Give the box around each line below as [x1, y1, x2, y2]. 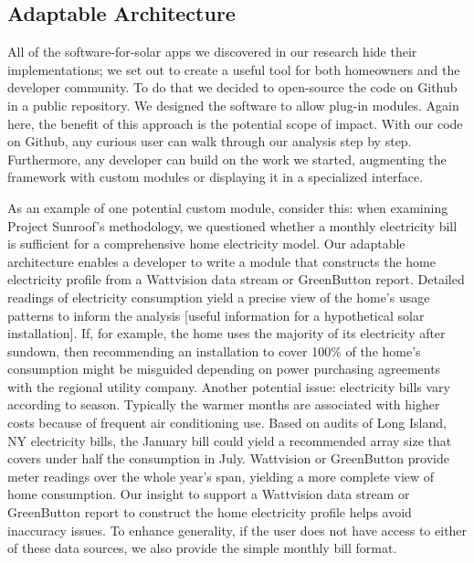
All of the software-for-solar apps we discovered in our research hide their [7, 42, 417, 61]
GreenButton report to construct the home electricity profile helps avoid [7, 503, 412, 522]
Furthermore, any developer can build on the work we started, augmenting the [7, 149, 447, 168]
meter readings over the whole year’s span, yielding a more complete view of [7, 466, 435, 485]
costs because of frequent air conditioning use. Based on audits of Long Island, [7, 413, 447, 432]
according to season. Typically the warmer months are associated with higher [7, 395, 440, 414]
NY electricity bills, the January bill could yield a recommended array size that [7, 430, 452, 450]
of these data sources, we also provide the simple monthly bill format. [7, 538, 397, 558]
